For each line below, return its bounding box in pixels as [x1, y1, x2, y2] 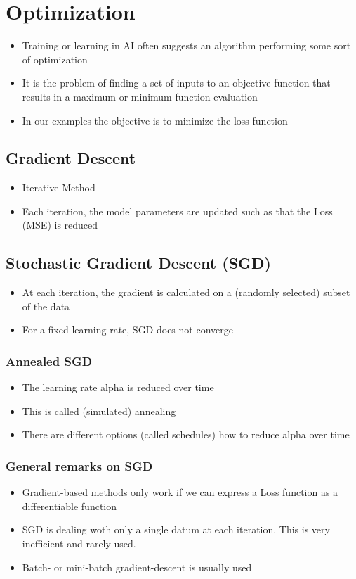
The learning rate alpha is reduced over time [22, 380, 214, 395]
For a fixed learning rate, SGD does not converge [22, 322, 233, 337]
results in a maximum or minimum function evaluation [22, 89, 258, 103]
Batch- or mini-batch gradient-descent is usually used [22, 559, 252, 574]
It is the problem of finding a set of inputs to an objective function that [22, 75, 331, 90]
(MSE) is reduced [22, 217, 98, 232]
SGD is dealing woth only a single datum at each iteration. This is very [22, 522, 330, 537]
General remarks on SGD [6, 457, 153, 474]
